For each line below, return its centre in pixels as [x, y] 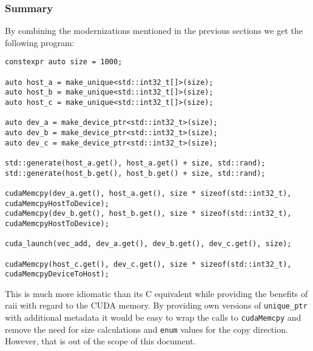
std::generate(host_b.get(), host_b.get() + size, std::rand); [135, 173]
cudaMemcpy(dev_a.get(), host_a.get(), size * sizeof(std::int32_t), [148, 193]
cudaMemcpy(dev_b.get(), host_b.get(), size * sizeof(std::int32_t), [148, 214]
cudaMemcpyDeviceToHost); [57, 274]
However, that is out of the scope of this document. [100, 341]
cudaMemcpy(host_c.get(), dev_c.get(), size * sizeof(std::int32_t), [148, 264]
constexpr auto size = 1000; [64, 62]
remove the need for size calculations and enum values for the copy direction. [146, 329]
